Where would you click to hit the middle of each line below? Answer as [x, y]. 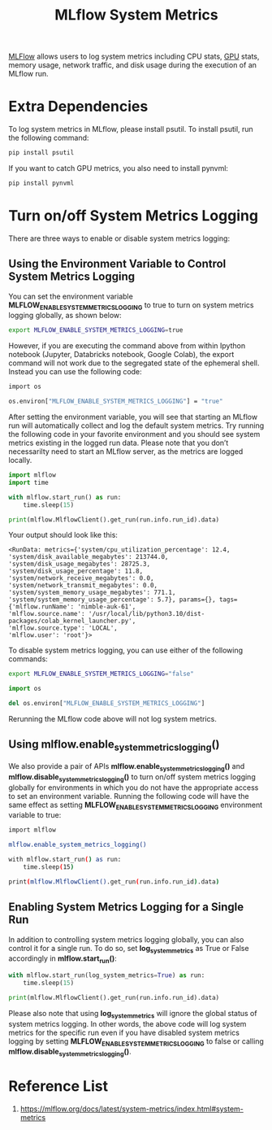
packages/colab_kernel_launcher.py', [72, 621]
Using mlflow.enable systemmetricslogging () [114, 746]
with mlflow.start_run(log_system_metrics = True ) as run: [107, 975]
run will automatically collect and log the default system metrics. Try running [136, 425]
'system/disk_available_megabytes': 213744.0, [89, 557]
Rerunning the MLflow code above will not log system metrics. [112, 719]
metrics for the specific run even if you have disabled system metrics [124, 1032]
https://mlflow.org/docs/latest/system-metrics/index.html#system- [132, 1109]
